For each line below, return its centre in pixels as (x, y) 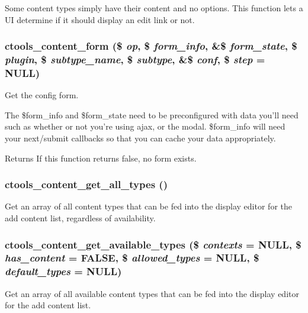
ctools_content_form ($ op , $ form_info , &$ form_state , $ (151, 46)
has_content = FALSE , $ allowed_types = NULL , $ (132, 258)
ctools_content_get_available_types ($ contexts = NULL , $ (153, 244)
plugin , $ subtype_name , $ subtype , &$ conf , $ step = (135, 59)
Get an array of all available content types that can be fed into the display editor (152, 293)
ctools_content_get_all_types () (86, 184)
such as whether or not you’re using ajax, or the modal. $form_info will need (145, 126)
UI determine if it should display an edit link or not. (100, 19)
